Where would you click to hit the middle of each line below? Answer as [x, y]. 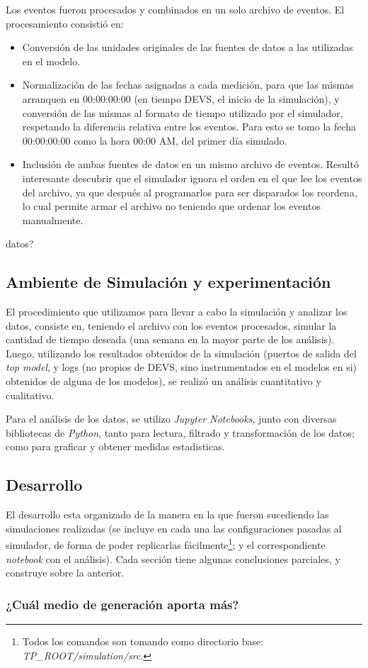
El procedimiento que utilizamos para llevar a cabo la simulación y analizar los [177, 312]
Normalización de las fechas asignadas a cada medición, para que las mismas [188, 85]
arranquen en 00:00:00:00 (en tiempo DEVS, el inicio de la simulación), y [181, 98]
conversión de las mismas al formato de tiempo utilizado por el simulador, [183, 112]
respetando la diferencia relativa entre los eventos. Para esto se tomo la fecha [189, 127]
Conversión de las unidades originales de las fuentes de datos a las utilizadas [188, 47]
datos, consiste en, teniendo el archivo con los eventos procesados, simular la [171, 325]
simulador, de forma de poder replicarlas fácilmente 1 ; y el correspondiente [166, 544]
